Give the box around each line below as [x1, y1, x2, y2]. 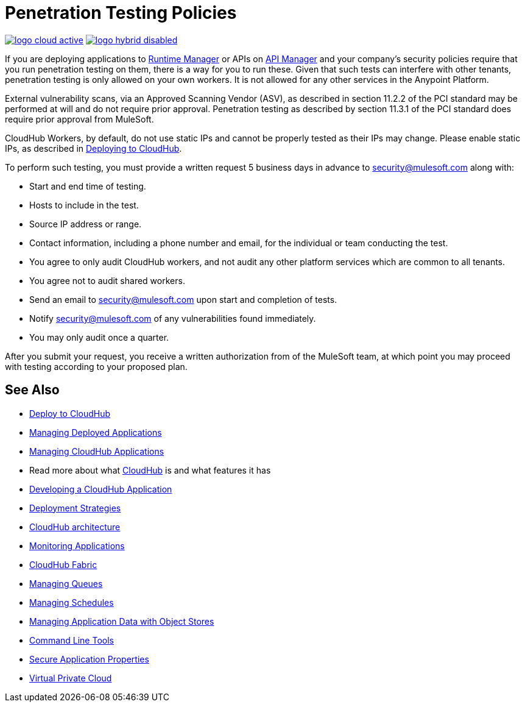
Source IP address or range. [29, 218, 142, 229]
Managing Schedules [29, 597, 114, 608]
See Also [5, 382, 60, 398]
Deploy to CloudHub [29, 408, 111, 419]
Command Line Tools [29, 634, 114, 645]
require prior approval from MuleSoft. [5, 113, 154, 124]
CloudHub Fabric [29, 559, 97, 570]
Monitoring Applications [29, 540, 125, 551]
